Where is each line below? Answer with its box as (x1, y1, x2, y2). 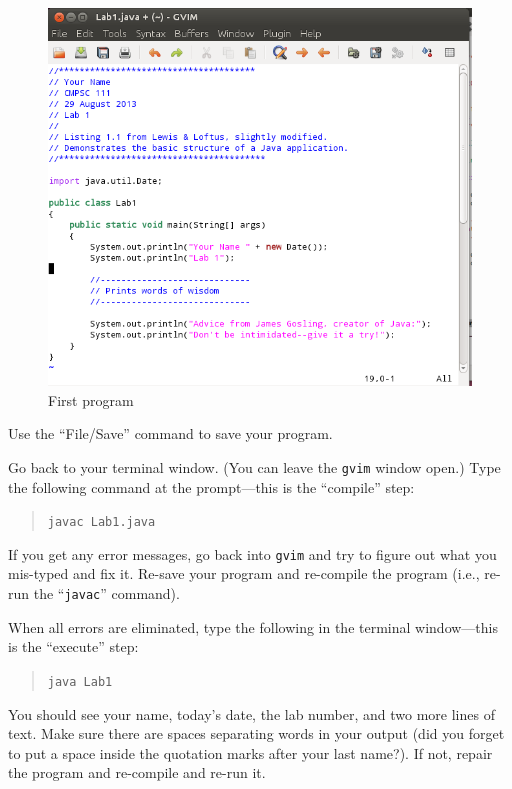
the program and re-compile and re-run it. (8, 762, 266, 783)
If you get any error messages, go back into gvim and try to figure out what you (8, 543, 497, 564)
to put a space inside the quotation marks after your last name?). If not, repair (8, 742, 493, 763)
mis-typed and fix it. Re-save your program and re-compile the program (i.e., (8, 563, 480, 584)
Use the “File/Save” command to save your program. (8, 423, 333, 444)
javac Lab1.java (47, 515, 156, 530)
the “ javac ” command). (33, 583, 180, 604)
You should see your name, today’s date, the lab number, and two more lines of (8, 703, 495, 724)
